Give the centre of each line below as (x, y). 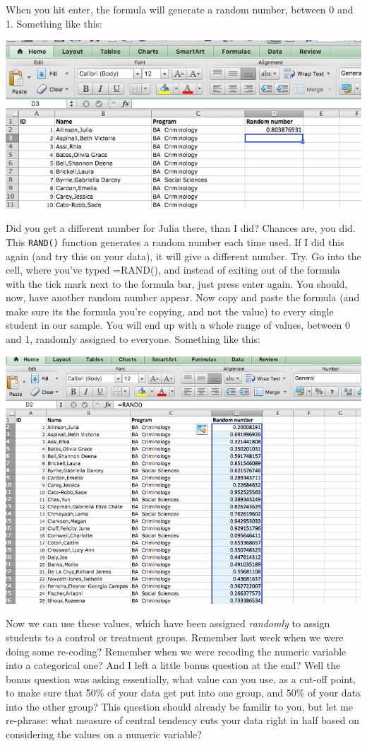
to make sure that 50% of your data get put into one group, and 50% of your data (183, 693)
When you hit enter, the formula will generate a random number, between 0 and (180, 9)
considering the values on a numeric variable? (104, 734)
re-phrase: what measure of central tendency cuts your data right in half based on (183, 720)
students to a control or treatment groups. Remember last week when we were (175, 637)
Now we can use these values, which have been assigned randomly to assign (168, 623)
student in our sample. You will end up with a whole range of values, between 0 (178, 325)
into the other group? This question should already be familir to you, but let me (179, 706)
